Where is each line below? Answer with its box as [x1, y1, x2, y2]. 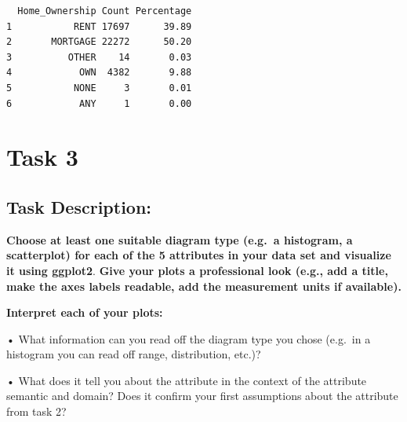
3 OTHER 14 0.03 [6, 51, 192, 63]
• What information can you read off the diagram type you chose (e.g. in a [6, 330, 371, 347]
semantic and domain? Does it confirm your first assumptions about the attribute [6, 387, 398, 404]
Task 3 [6, 141, 78, 173]
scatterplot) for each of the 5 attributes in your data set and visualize [6, 247, 391, 263]
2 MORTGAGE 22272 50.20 [6, 36, 192, 48]
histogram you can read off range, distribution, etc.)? [6, 346, 261, 362]
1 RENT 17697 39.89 [6, 20, 192, 32]
